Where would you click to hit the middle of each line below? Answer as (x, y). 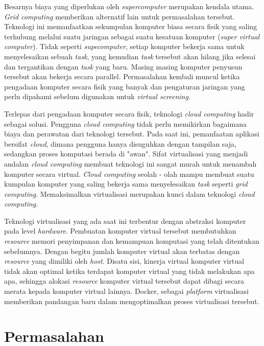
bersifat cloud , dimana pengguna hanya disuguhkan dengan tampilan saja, (120, 143)
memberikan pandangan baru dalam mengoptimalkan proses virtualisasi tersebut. (132, 301)
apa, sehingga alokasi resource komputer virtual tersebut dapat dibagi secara (124, 281)
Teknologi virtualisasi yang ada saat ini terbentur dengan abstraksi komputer (125, 221)
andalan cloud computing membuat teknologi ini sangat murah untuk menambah (130, 163)
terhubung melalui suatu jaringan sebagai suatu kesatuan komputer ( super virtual (132, 36)
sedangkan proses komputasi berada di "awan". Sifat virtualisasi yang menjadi (126, 154)
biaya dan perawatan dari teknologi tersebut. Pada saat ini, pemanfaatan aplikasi (132, 134)
